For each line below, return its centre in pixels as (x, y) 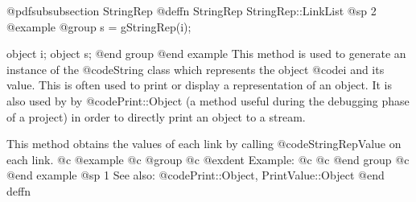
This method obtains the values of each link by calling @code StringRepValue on (204, 144)
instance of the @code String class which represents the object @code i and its (196, 69)
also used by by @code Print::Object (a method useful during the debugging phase (208, 100)
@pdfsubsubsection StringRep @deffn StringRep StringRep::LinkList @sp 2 (192, 10)
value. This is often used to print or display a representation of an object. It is (199, 85)
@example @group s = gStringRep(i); (99, 26)
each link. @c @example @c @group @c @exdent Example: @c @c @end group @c (208, 159)
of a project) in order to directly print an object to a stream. (156, 116)
